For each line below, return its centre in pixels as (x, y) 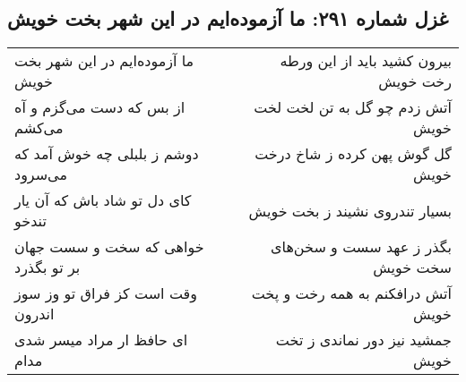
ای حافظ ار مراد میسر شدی (101, 340)
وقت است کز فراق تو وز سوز (106, 293)
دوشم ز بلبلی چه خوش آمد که (107, 154)
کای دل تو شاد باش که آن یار (103, 200)
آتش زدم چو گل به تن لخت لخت (353, 107)
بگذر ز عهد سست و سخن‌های (361, 247)
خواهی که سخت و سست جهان (109, 247)
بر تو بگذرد (47, 267)
